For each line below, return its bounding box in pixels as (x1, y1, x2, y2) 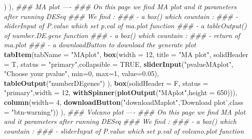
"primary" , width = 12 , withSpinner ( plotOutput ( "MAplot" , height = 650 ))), (4, 87, 237, 98)
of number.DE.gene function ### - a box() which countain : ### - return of (4, 30, 240, 40)
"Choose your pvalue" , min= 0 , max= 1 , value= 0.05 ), (4, 68, 159, 79)
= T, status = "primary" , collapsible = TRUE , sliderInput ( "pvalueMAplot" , (4, 59, 233, 69)
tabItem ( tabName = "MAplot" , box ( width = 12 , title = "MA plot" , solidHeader (4, 49, 249, 59)
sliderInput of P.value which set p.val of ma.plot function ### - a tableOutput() (4, 20, 247, 31)
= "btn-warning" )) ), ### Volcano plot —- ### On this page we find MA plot (4, 106, 246, 117)
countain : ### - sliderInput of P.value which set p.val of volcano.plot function (4, 125, 244, 136)
